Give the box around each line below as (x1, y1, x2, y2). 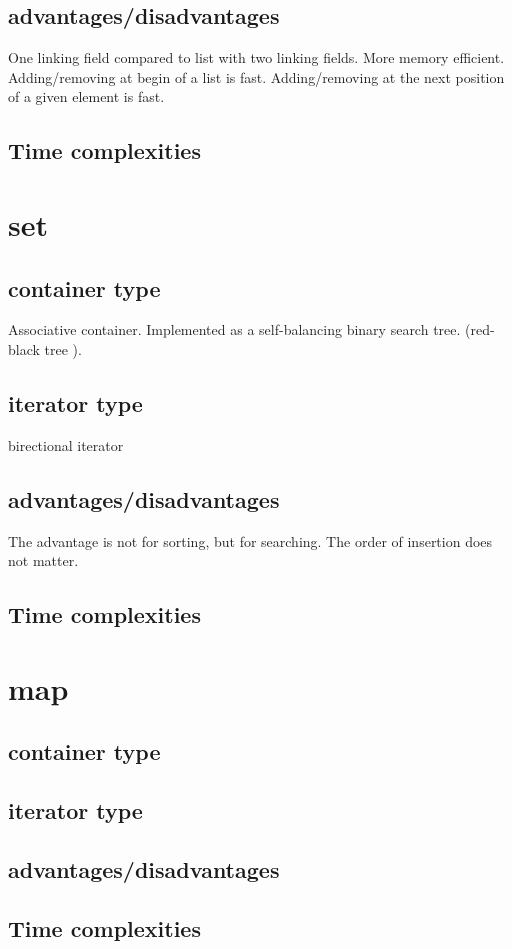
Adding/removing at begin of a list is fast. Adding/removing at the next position (8, 66, 505, 87)
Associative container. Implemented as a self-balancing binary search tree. (8, 319, 461, 340)
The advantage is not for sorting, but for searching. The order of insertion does (8, 530, 493, 551)
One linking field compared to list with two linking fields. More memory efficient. (8, 47, 505, 68)
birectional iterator (8, 434, 124, 455)
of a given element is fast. (8, 86, 165, 107)
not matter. (8, 550, 79, 571)
